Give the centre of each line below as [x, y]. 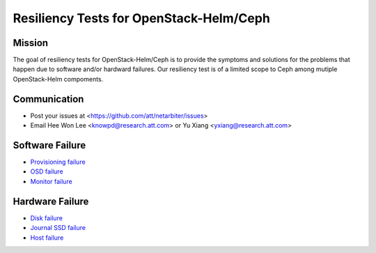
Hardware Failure [51, 201]
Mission [31, 43]
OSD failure [47, 171]
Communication [48, 99]
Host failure [47, 238]
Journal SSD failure [58, 228]
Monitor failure [51, 181]
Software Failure [49, 145]
